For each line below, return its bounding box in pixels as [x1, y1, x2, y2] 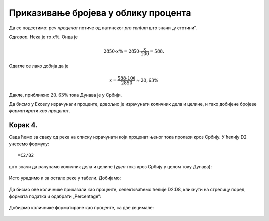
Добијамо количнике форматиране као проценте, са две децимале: [9, 205, 154, 211]
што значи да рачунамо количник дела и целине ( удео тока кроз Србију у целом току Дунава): [9, 163, 212, 169]
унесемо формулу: [9, 141, 49, 147]
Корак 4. [9, 121, 38, 129]
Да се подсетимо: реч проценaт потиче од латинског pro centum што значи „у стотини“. [9, 25, 197, 31]
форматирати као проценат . [9, 108, 70, 114]
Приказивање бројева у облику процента [9, 7, 191, 18]
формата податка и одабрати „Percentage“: [9, 193, 102, 199]
